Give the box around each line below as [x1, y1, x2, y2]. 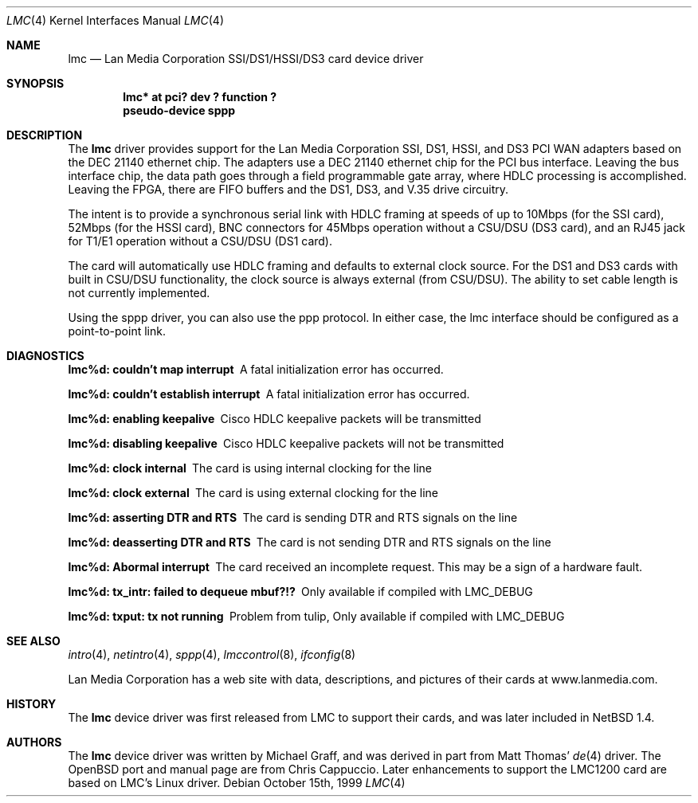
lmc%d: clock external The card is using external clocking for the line [68, 486, 438, 499]
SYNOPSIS [6, 76, 65, 90]
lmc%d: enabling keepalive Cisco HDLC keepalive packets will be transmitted [68, 412, 481, 425]
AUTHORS [6, 735, 62, 749]
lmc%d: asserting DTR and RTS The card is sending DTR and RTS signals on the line [68, 511, 518, 524]
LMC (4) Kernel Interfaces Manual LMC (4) [6, 14, 225, 27]
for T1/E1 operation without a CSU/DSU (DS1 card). [68, 234, 333, 248]
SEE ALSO [6, 634, 61, 648]
